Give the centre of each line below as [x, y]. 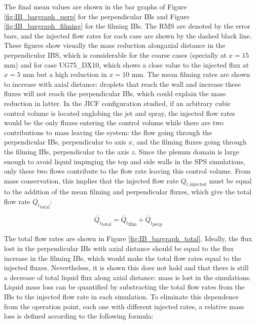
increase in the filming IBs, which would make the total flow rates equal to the [123, 258]
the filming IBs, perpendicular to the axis [67, 151]
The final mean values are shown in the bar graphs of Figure [95, 6]
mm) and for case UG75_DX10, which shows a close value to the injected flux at [127, 64]
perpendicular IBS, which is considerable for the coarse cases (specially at [115, 54]
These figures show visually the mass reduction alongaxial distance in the [115, 45]
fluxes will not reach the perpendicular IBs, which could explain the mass [115, 93]
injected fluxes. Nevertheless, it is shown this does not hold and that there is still [126, 268]
